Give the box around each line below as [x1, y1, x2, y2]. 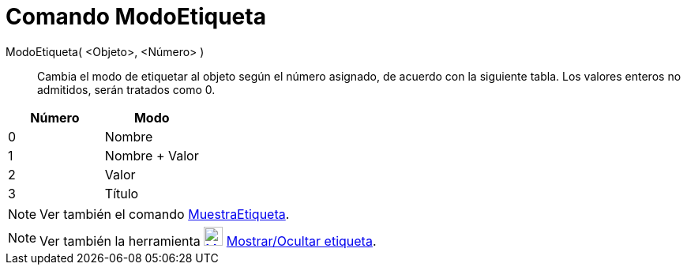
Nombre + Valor [104, 147, 199, 164]
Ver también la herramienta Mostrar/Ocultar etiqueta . [39, 232, 377, 249]
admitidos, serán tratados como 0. [37, 82, 216, 96]
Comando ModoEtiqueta [6, 3, 266, 30]
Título [104, 185, 139, 201]
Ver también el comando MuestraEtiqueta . [39, 205, 290, 222]
